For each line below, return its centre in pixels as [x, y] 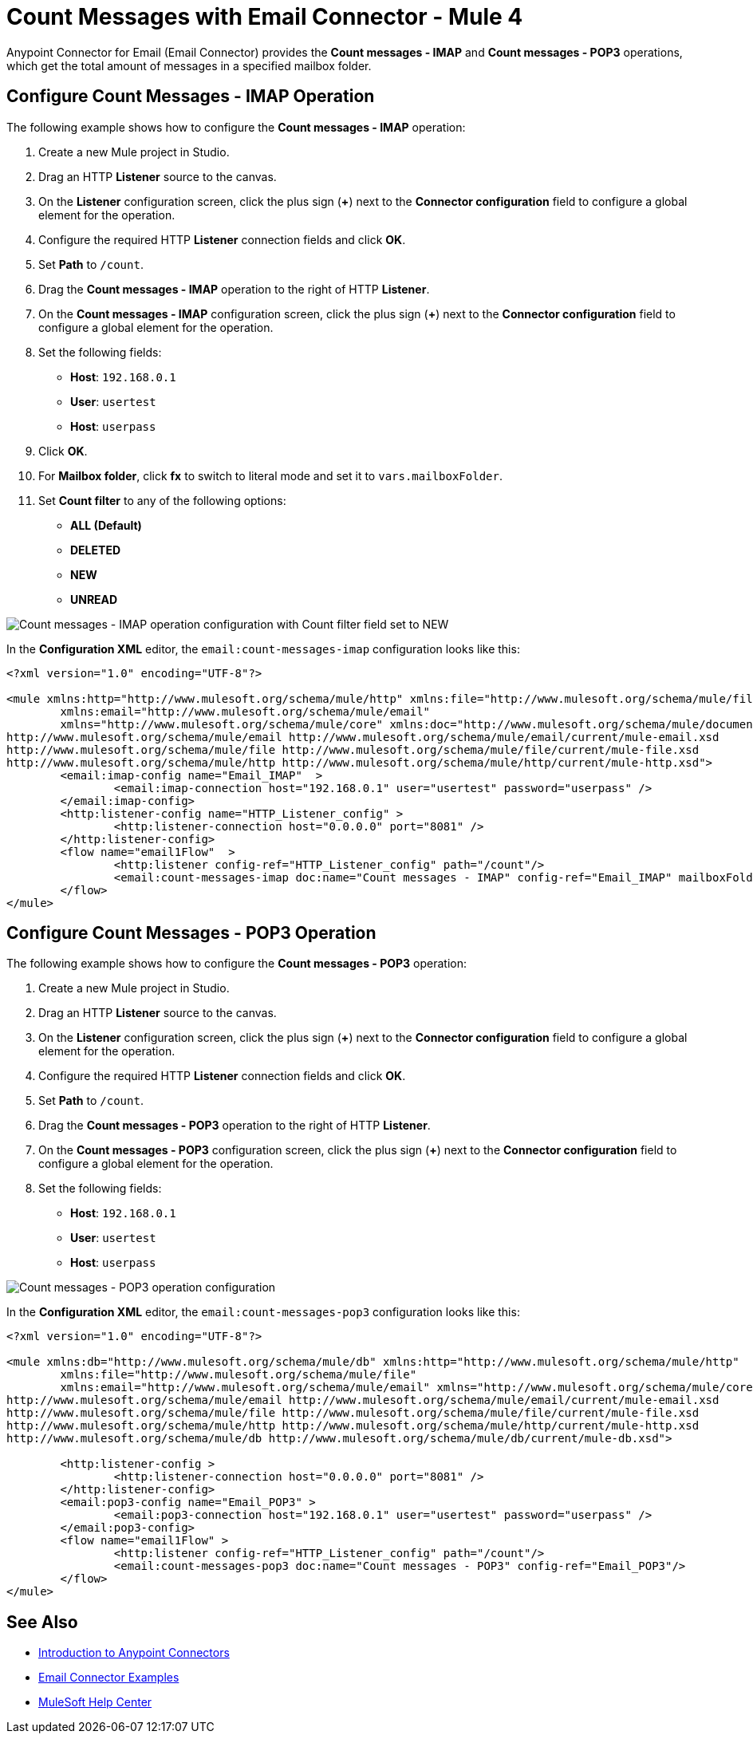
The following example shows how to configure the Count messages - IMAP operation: [236, 127]
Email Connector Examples [109, 1678]
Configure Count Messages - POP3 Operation [191, 933]
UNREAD [94, 599]
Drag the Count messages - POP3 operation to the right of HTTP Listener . [235, 1126]
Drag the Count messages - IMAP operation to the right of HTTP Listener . [234, 289]
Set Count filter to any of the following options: [162, 500]
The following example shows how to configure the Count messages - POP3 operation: [237, 964]
